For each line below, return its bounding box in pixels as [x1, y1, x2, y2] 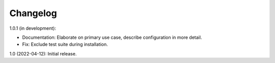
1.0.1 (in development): [9, 25, 57, 31]
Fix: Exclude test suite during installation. [22, 41, 108, 47]
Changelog [9, 8, 57, 19]
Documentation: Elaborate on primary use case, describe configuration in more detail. [22, 34, 202, 40]
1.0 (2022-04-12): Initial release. [9, 50, 77, 56]
